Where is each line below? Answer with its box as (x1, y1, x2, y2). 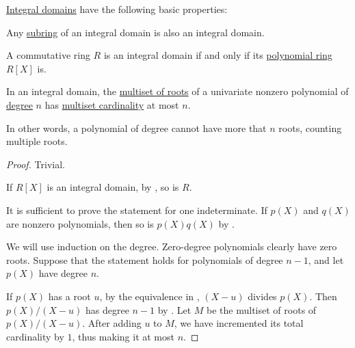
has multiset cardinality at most (44, 97, 179, 111)
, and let (308, 252, 344, 267)
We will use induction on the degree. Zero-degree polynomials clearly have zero (6, 239, 337, 254)
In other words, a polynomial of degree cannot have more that (6, 120, 267, 135)
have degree (38, 266, 88, 280)
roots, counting (278, 120, 342, 135)
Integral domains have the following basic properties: (6, 2, 228, 16)
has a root (48, 289, 91, 303)
